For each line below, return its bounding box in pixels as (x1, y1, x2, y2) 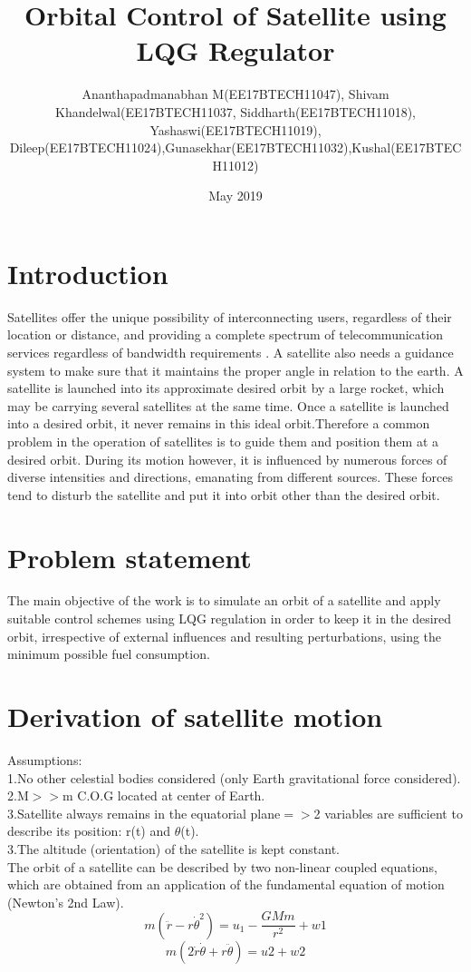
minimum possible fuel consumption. (7, 644, 210, 663)
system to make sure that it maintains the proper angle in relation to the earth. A (7, 360, 464, 379)
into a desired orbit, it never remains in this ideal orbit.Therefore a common (7, 414, 430, 433)
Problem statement (7, 538, 252, 575)
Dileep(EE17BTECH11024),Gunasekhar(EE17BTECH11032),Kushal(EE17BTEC (9, 138, 462, 157)
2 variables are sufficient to (313, 803, 463, 822)
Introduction (7, 254, 168, 291)
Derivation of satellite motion (7, 698, 383, 735)
